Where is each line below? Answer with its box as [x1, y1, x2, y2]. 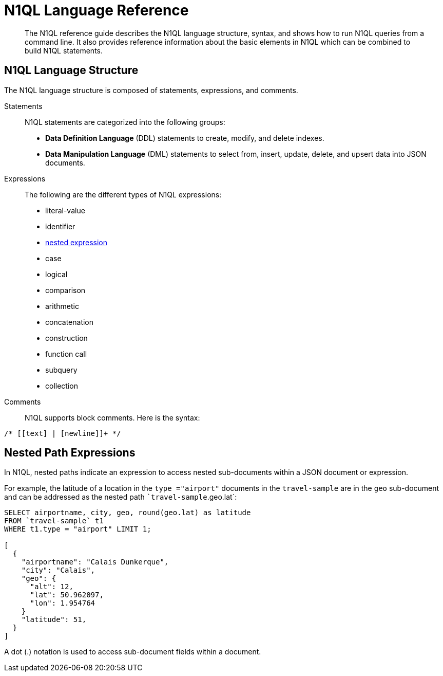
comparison [45, 285, 86, 295]
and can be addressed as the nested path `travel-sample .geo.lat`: [4, 492, 237, 502]
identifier [45, 222, 75, 231]
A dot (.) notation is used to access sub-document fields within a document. [4, 647, 261, 656]
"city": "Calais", [21, 566, 95, 575]
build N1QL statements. [25, 46, 103, 55]
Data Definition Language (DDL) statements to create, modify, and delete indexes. [45, 133, 324, 142]
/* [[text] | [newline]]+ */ [4, 429, 121, 437]
